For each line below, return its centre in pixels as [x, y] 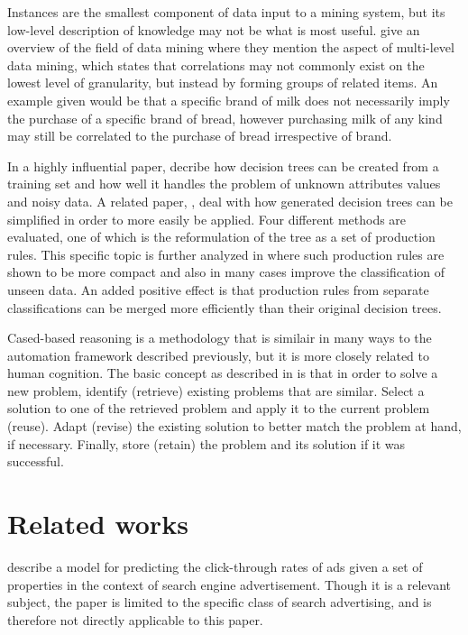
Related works [98, 524]
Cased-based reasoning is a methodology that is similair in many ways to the [220, 338]
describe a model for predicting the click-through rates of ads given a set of [215, 566]
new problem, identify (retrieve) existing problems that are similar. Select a [216, 390]
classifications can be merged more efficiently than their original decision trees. [225, 307]
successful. [36, 461]
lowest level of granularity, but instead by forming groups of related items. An [223, 83]
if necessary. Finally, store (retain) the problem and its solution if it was [206, 443]
